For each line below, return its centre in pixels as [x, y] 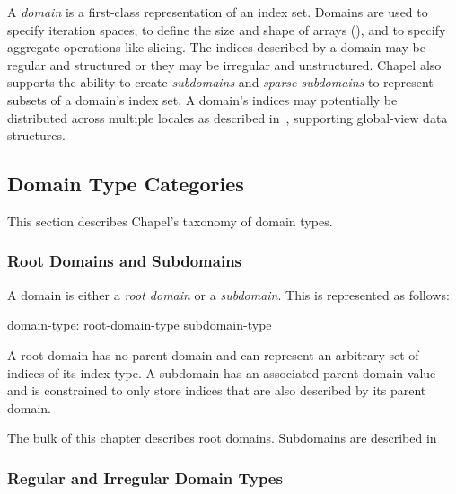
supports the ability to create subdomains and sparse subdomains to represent [220, 82]
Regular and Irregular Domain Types [145, 477]
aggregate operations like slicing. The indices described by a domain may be [216, 47]
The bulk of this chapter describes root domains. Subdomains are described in [222, 438]
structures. [36, 135]
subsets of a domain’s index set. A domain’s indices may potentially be [202, 99]
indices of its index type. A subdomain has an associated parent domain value [222, 372]
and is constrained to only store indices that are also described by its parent [217, 390]
